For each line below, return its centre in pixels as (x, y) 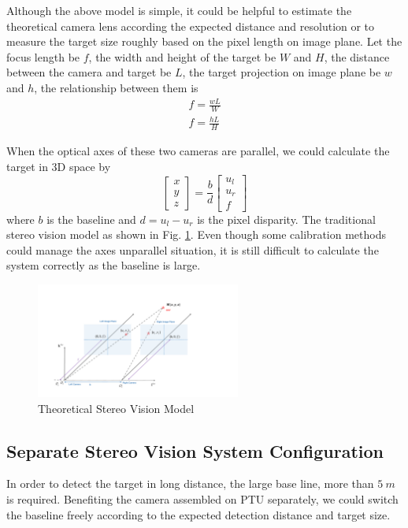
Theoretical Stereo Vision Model (116, 408)
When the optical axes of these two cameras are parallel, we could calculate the (198, 151)
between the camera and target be (89, 72)
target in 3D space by (59, 166)
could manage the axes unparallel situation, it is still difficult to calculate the (193, 249)
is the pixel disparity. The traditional (286, 219)
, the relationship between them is (116, 87)
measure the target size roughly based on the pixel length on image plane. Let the (204, 41)
